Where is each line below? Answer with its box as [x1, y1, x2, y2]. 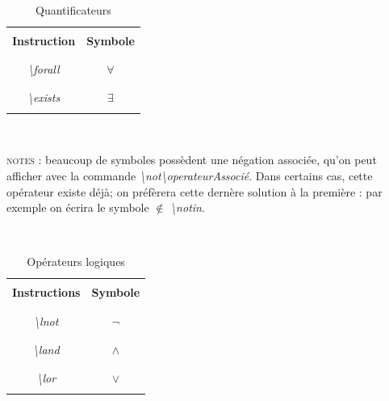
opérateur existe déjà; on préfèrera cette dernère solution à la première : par [6, 183, 383, 200]
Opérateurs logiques [27, 253, 125, 270]
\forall [27, 61, 60, 78]
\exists [27, 89, 61, 106]
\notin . [170, 199, 205, 216]
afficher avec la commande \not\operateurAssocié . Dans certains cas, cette [6, 167, 373, 184]
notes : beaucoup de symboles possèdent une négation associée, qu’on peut [6, 151, 377, 168]
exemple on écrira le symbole [6, 199, 149, 216]
